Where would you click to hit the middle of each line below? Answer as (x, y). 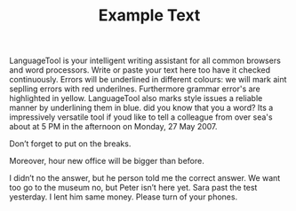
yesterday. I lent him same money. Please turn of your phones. (124, 197)
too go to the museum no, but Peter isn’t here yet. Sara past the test (133, 188)
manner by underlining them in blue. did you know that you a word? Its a (141, 108)
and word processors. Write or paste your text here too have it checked (140, 70)
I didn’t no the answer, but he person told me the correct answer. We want (145, 178)
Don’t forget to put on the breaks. (70, 144)
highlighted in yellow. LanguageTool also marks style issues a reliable (136, 98)
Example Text (149, 16)
